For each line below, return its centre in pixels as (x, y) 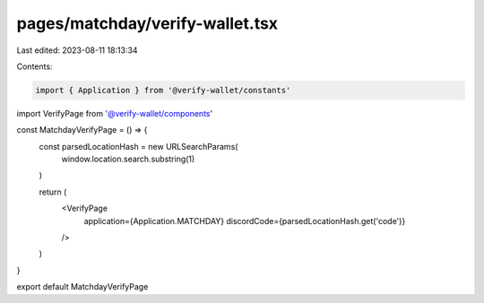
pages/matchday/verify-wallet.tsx (147, 23)
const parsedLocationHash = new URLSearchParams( (138, 146)
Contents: (35, 66)
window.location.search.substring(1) (128, 159)
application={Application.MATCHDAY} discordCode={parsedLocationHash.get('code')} (245, 221)
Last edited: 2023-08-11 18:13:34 (77, 50)
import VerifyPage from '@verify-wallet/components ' (115, 113)
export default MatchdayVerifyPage (82, 287)
